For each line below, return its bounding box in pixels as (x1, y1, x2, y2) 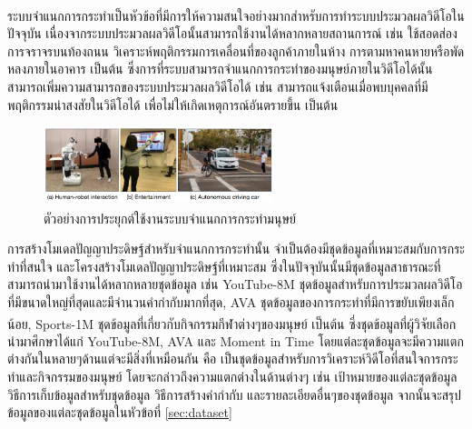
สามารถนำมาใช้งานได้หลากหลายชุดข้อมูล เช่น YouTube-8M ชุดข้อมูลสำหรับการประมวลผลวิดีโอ (7, 274, 463, 294)
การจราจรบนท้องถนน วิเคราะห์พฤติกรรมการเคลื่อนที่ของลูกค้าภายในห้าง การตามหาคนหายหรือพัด (7, 41, 465, 60)
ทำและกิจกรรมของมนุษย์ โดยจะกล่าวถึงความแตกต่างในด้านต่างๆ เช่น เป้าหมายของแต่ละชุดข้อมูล (7, 366, 457, 385)
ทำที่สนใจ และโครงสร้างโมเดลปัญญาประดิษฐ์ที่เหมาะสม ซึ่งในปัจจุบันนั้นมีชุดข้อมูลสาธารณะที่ (7, 256, 441, 275)
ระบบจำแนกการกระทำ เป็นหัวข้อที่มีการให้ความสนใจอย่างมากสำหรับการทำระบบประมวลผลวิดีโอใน (7, 5, 465, 25)
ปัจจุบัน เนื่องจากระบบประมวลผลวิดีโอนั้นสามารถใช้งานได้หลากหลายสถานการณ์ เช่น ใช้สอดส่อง (7, 24, 457, 43)
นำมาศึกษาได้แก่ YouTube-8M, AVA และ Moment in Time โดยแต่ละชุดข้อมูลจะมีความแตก (7, 331, 464, 350)
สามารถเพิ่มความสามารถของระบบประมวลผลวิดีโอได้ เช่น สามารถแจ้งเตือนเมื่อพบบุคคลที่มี (7, 77, 428, 96)
